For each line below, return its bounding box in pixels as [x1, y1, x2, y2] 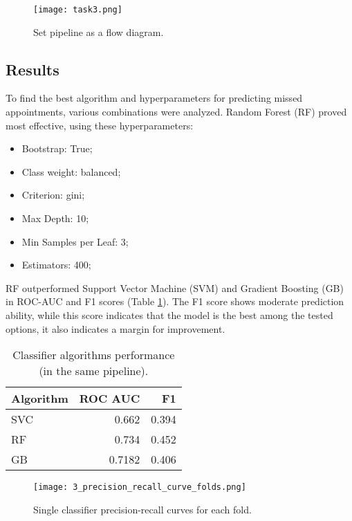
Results [6, 58, 59, 80]
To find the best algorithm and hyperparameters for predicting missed [6, 91, 303, 105]
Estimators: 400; [21, 257, 91, 272]
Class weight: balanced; [21, 164, 121, 179]
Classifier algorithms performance [12, 347, 175, 363]
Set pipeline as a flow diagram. [33, 24, 164, 39]
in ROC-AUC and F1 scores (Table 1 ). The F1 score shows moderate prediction [6, 294, 344, 309]
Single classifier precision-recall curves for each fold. [33, 502, 252, 516]
